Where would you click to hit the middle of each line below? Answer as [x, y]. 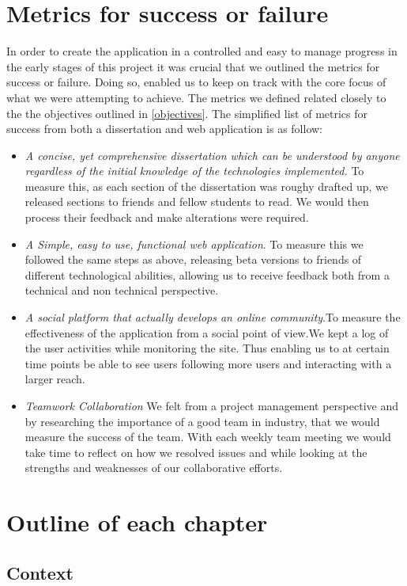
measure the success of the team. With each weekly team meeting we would [208, 437]
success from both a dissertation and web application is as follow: [164, 129]
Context [40, 572]
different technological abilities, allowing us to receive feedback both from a [207, 274]
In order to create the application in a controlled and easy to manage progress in [202, 51]
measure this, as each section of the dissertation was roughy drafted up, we [206, 186]
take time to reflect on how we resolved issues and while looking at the [196, 452]
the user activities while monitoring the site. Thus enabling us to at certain [207, 348]
